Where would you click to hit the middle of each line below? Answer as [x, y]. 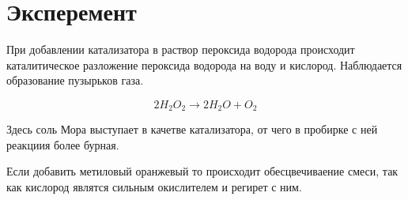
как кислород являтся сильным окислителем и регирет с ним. [154, 186]
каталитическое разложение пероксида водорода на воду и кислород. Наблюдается [204, 64]
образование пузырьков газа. [75, 80]
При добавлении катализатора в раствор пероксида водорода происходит [181, 49]
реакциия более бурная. [63, 144]
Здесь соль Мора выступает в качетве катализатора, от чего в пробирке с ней [192, 129]
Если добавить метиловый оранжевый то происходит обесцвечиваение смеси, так [202, 171]
